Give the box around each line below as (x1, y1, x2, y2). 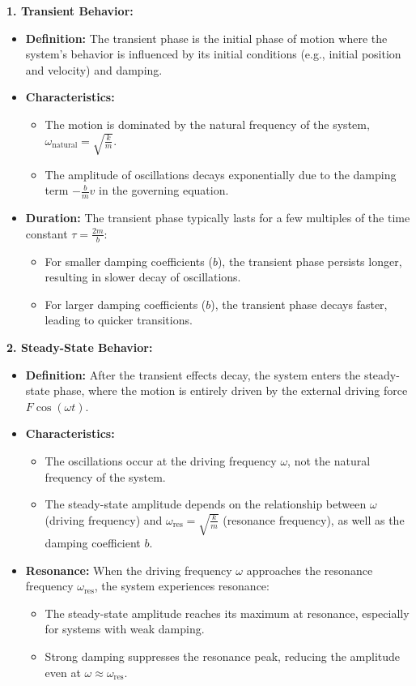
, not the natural (287, 452, 371, 469)
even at (45, 663, 81, 680)
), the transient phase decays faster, (210, 295, 388, 312)
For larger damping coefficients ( (45, 295, 206, 312)
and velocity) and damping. (25, 61, 163, 78)
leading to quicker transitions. (45, 311, 193, 328)
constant (25, 225, 68, 242)
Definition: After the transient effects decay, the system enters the (25, 366, 361, 383)
